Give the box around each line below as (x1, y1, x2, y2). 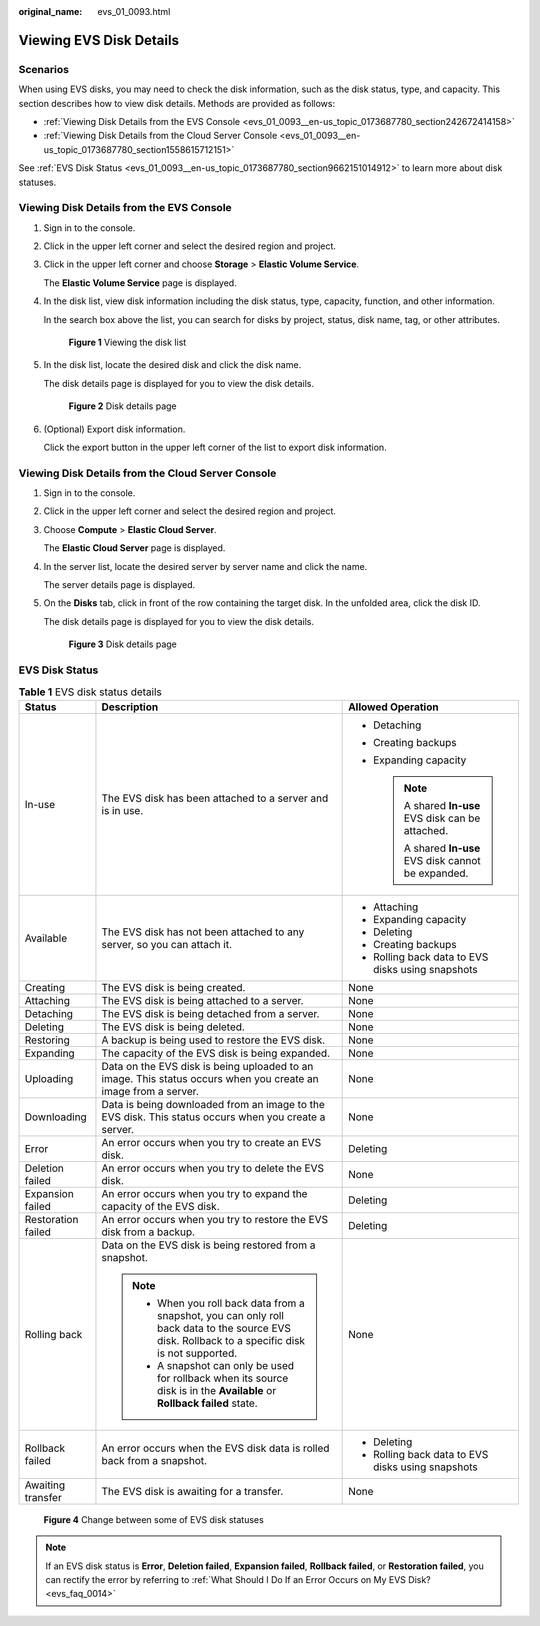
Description (101, 700, 159, 714)
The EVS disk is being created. (101, 980, 246, 994)
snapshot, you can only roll (156, 1308, 285, 1322)
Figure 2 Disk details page (68, 400, 177, 412)
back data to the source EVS (156, 1321, 292, 1335)
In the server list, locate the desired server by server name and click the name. (43, 560, 368, 572)
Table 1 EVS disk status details (18, 685, 162, 699)
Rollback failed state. (156, 1396, 259, 1410)
